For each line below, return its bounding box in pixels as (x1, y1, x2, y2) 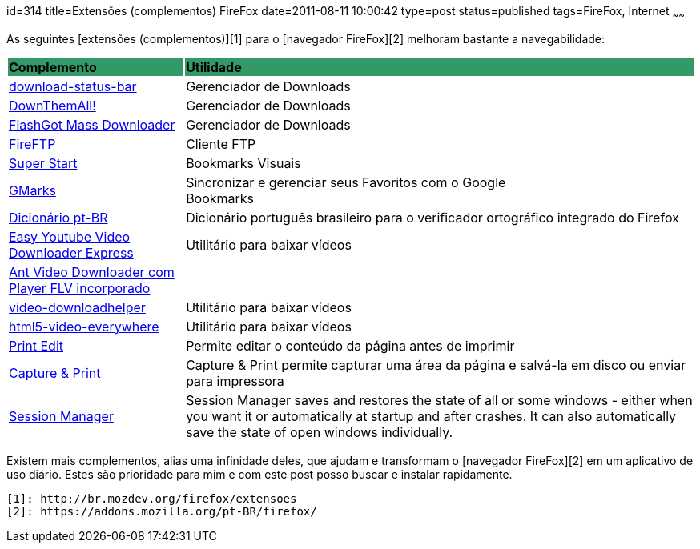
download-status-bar (9, 78, 137, 94)
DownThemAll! (9, 97, 96, 114)
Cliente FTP (186, 135, 256, 152)
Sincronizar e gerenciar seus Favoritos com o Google (186, 174, 506, 190)
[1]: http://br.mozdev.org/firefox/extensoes (6, 491, 297, 505)
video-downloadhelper (9, 299, 146, 315)
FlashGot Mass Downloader (9, 116, 175, 133)
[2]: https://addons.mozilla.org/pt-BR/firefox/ (6, 504, 317, 518)
